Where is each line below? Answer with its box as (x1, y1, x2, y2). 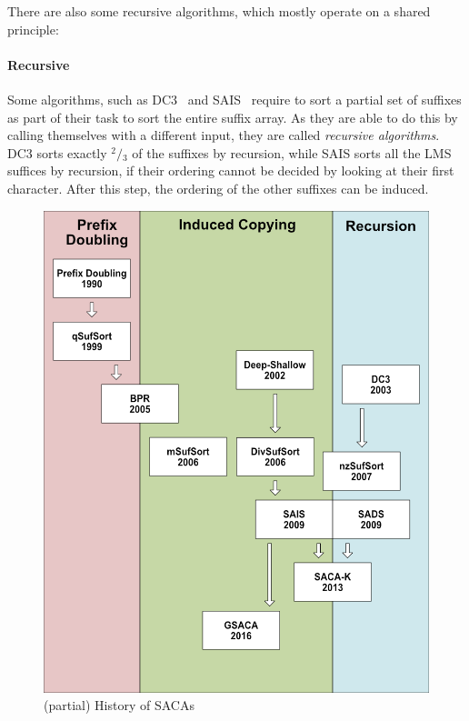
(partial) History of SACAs (44, 696, 195, 715)
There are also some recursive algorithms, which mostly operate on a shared (7, 2, 431, 20)
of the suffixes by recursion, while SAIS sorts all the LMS (132, 143, 452, 162)
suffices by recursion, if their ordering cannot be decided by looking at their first (7, 161, 454, 180)
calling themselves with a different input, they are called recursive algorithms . (7, 125, 440, 145)
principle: (7, 19, 59, 38)
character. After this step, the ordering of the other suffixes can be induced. (7, 178, 429, 197)
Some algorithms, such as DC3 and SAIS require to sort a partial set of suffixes (7, 89, 462, 108)
